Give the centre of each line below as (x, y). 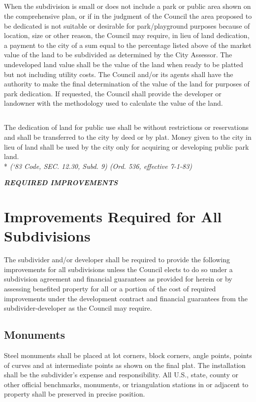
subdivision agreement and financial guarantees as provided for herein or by (118, 279)
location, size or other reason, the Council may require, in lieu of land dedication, (127, 35)
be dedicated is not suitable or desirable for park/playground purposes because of (127, 25)
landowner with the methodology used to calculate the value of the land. (113, 103)
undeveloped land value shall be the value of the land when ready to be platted (124, 64)
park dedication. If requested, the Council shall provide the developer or (113, 93)
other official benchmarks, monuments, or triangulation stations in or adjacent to (126, 384)
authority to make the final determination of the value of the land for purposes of (127, 84)
